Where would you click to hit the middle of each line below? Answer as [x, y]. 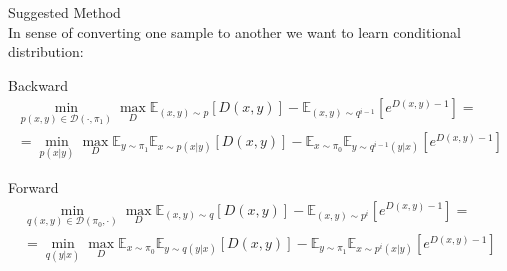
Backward [38, 84]
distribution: [46, 51]
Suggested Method [64, 12]
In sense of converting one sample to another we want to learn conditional [234, 31]
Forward [33, 186]
